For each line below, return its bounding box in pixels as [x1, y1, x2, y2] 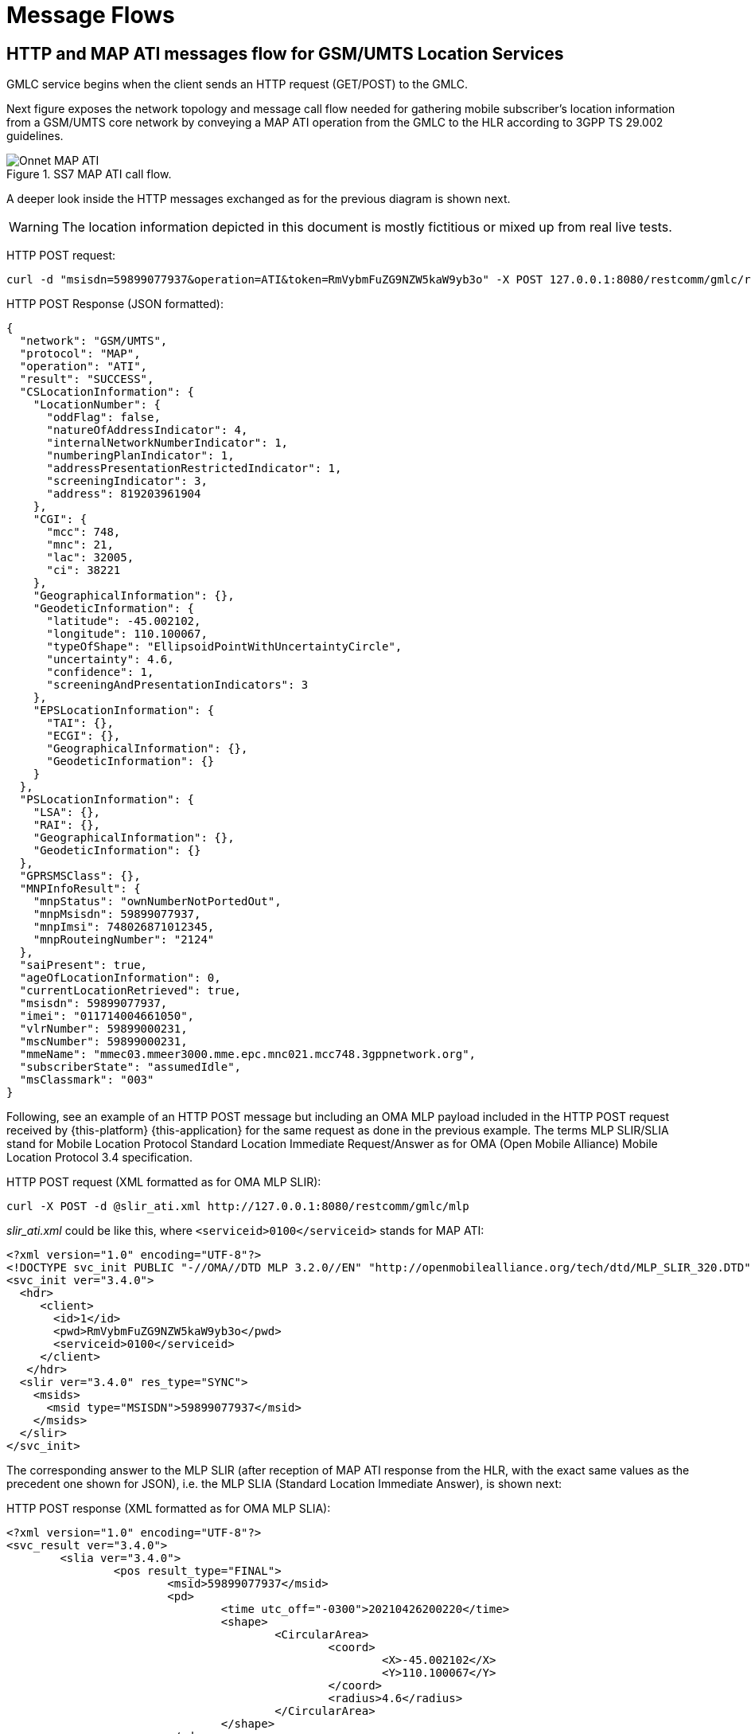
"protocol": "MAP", [19, 347, 141, 361]
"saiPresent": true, [19, 959, 148, 972]
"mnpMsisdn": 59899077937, [33, 908, 201, 921]
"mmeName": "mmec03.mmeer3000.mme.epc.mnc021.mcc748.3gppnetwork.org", [19, 1048, 477, 1061]
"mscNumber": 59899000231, [19, 1035, 188, 1049]
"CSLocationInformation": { [19, 385, 195, 399]
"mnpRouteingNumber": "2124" [33, 933, 215, 947]
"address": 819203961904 [46, 487, 201, 501]
